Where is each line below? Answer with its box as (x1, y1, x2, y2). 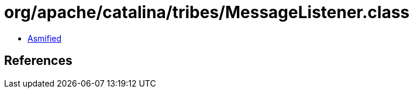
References (4, 53, 73, 68)
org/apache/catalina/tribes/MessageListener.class (4, 2, 410, 22)
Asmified (27, 33, 62, 43)
